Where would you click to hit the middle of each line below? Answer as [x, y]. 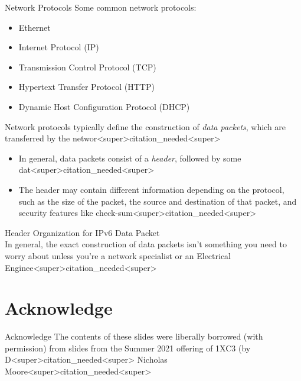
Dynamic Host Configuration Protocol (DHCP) [104, 106]
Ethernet [35, 27]
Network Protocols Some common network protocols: [101, 7]
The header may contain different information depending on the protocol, [151, 189]
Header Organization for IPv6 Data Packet [82, 232]
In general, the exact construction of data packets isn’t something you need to [146, 244]
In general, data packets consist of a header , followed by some [130, 158]
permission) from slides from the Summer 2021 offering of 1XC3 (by [128, 348]
